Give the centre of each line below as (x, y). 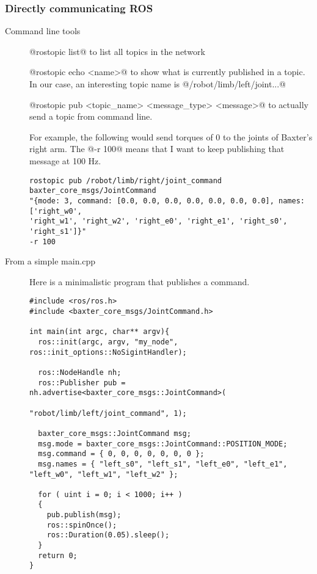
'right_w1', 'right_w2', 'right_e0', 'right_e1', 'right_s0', (158, 221)
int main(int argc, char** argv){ (100, 332)
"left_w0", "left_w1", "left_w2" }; (104, 474)
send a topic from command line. (91, 116)
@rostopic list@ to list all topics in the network (117, 51)
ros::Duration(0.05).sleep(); (108, 535)
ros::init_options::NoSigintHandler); (108, 352)
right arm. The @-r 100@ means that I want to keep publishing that (157, 149)
